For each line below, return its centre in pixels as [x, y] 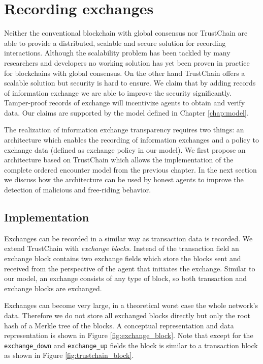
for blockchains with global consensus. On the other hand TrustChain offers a [125, 73]
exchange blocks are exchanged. [53, 288]
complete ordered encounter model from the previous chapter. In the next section [130, 169]
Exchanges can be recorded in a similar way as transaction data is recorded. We [128, 238]
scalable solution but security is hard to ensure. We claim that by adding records [130, 83]
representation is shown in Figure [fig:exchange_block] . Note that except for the [129, 335]
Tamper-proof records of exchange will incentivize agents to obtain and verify [125, 103]
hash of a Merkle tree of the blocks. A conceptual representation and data [119, 325]
